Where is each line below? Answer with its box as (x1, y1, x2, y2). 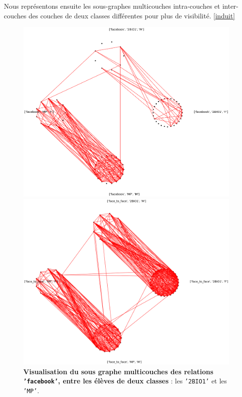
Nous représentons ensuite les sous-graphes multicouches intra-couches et (4, 1, 220, 11)
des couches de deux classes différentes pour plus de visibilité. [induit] (29, 10, 235, 20)
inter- (222, 1, 239, 11)
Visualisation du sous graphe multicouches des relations (23, 366, 213, 376)
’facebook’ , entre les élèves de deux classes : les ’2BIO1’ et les (23, 376, 227, 386)
